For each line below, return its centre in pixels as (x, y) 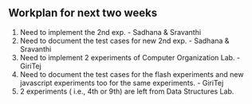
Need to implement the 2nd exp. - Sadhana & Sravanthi (110, 32)
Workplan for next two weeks (83, 13)
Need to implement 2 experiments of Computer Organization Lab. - (130, 57)
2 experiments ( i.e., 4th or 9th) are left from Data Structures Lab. (127, 91)
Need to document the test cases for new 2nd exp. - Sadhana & (124, 40)
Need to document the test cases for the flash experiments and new (132, 74)
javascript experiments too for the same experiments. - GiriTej (122, 83)
